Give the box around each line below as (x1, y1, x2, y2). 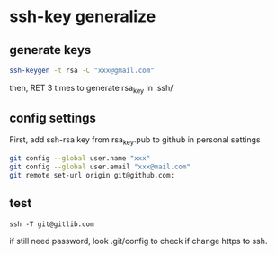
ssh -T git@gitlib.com (9, 219, 94, 229)
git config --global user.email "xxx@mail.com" (9, 162, 191, 172)
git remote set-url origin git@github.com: (9, 171, 175, 180)
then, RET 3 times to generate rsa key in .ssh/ (9, 82, 174, 96)
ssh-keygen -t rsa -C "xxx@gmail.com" (9, 66, 155, 75)
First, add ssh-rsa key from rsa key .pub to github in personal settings (9, 134, 261, 148)
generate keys (9, 42, 92, 58)
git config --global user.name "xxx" (9, 154, 151, 163)
